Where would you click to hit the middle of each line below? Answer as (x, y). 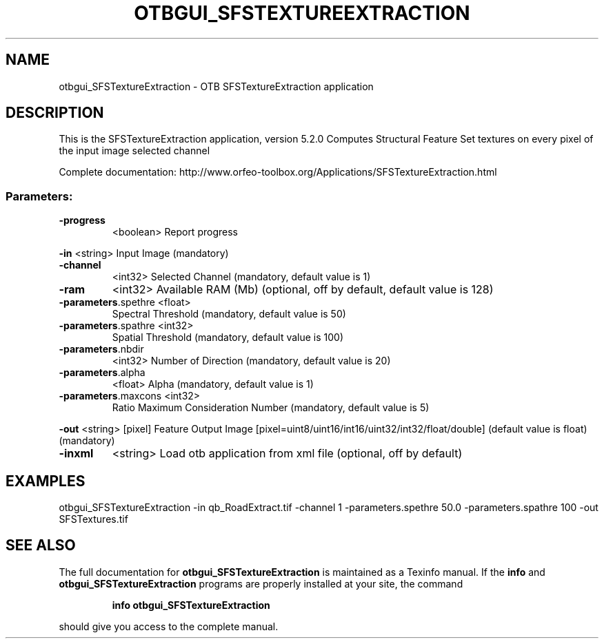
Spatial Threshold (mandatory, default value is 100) (228, 337)
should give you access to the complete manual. (169, 626)
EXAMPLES (46, 481)
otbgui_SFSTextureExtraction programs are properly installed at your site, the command (261, 583)
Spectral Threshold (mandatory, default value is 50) (229, 314)
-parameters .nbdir (101, 349)
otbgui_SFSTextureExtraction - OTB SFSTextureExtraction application (216, 86)
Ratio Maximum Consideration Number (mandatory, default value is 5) (271, 408)
